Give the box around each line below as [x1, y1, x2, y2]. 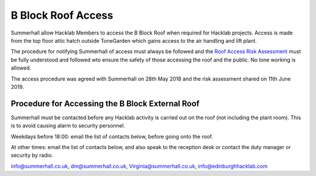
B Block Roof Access [11, 9, 114, 22]
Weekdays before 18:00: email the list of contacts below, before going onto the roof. [11, 133, 213, 140]
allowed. [11, 64, 32, 71]
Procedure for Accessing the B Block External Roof [11, 98, 200, 108]
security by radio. [11, 152, 53, 159]
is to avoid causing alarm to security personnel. [11, 122, 125, 129]
